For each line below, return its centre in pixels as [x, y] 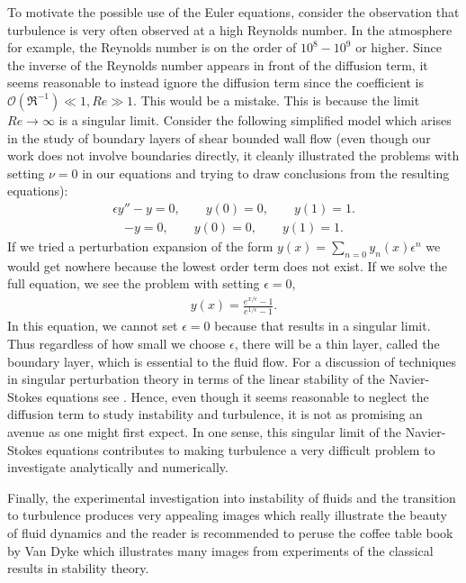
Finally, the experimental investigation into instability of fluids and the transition [232, 497]
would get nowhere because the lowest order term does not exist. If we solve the [227, 265]
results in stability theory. [78, 568]
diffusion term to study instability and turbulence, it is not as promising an [215, 414]
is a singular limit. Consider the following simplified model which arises [255, 119]
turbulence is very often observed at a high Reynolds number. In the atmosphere [230, 29]
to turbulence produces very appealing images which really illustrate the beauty [227, 515]
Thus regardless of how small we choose [116, 344]
